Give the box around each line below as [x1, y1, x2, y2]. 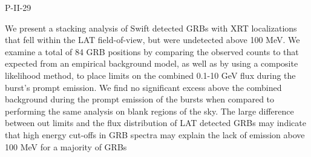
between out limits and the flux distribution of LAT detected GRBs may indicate [5, 116, 306, 129]
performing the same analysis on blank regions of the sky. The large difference [5, 104, 294, 117]
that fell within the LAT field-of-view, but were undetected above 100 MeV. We [5, 33, 300, 46]
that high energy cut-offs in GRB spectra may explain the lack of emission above [5, 128, 305, 141]
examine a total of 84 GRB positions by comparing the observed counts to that [5, 45, 299, 58]
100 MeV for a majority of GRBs [5, 140, 127, 153]
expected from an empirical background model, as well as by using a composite [5, 57, 298, 70]
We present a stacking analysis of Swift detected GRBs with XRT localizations [5, 21, 297, 34]
